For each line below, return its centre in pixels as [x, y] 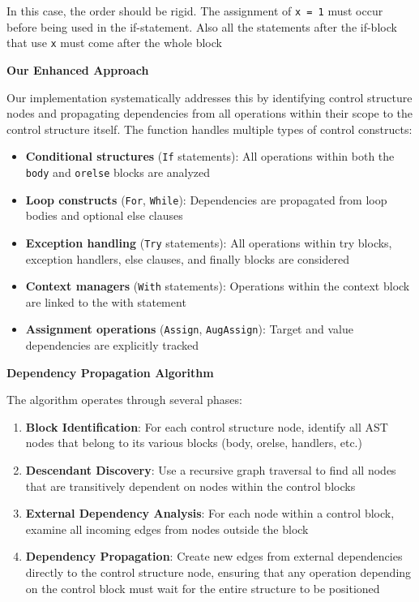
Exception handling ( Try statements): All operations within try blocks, [209, 242]
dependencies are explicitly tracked [112, 345]
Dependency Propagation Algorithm [110, 372]
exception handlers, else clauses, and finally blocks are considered [187, 258]
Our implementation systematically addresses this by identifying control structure [209, 97]
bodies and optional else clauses [104, 215]
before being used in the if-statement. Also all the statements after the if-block [202, 26]
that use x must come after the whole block [114, 43]
